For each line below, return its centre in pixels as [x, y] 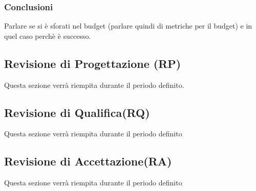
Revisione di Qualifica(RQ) [77, 112]
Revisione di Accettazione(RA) [88, 161]
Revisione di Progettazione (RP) [93, 63]
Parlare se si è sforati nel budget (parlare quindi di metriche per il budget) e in [128, 26]
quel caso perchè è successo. [48, 35]
